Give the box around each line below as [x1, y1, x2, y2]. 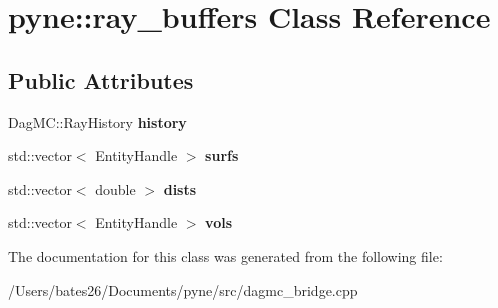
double [95, 178, 136, 199]
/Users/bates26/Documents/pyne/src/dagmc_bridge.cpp [8, 279, 358, 300]
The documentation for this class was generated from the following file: [8, 245, 443, 266]
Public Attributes [8, 64, 194, 95]
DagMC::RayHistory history [8, 111, 187, 132]
